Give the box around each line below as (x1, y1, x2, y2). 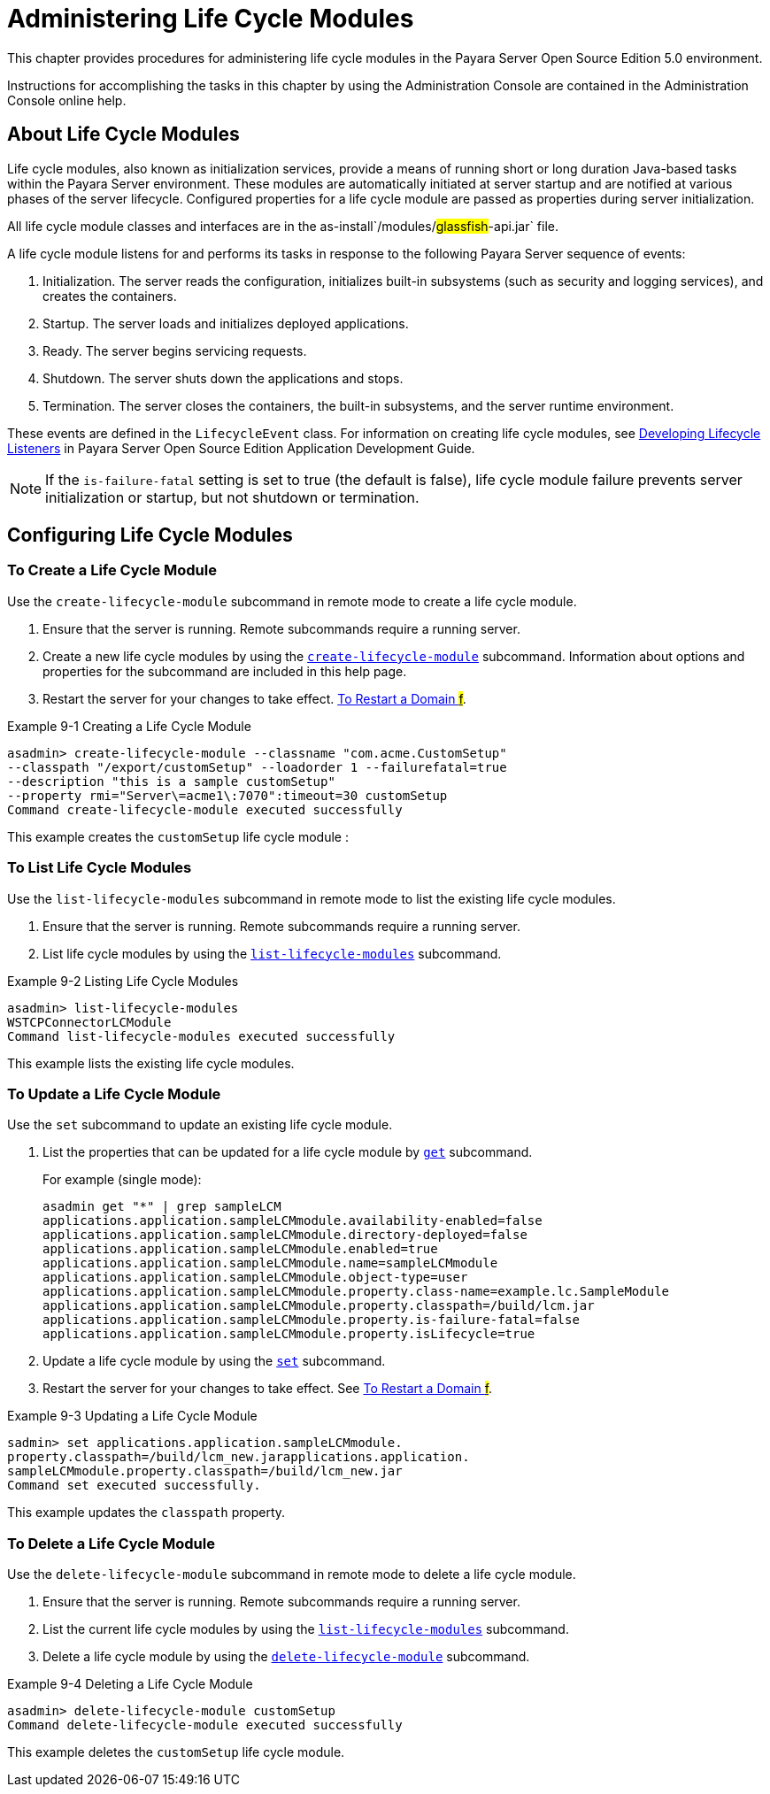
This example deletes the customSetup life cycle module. (7, 1744, 345, 1760)
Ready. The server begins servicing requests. (42, 343, 307, 358)
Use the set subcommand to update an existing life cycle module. (7, 1117, 393, 1133)
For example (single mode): (42, 1172, 202, 1188)
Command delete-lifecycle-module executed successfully (7, 1718, 403, 1733)
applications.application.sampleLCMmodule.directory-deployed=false (42, 1228, 527, 1243)
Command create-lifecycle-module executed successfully (7, 802, 403, 817)
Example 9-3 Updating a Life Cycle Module (7, 1408, 258, 1424)
